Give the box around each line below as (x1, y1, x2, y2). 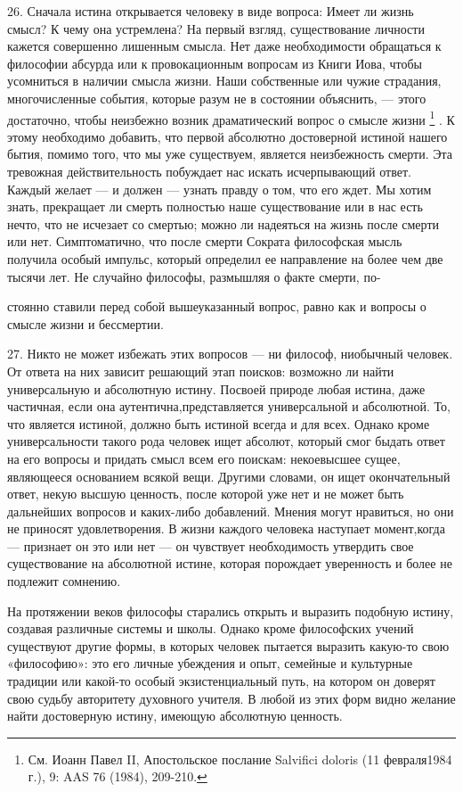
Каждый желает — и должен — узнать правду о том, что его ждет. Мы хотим (7, 179, 432, 198)
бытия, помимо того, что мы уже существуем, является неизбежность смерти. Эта (7, 144, 453, 163)
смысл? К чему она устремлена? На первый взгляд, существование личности (7, 19, 425, 37)
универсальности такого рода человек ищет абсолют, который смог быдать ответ (7, 432, 445, 450)
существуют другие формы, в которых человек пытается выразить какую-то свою (7, 636, 450, 655)
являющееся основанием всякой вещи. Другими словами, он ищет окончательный (7, 466, 451, 485)
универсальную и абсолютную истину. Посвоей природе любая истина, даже (7, 379, 426, 398)
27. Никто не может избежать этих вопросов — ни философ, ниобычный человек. (7, 344, 453, 363)
